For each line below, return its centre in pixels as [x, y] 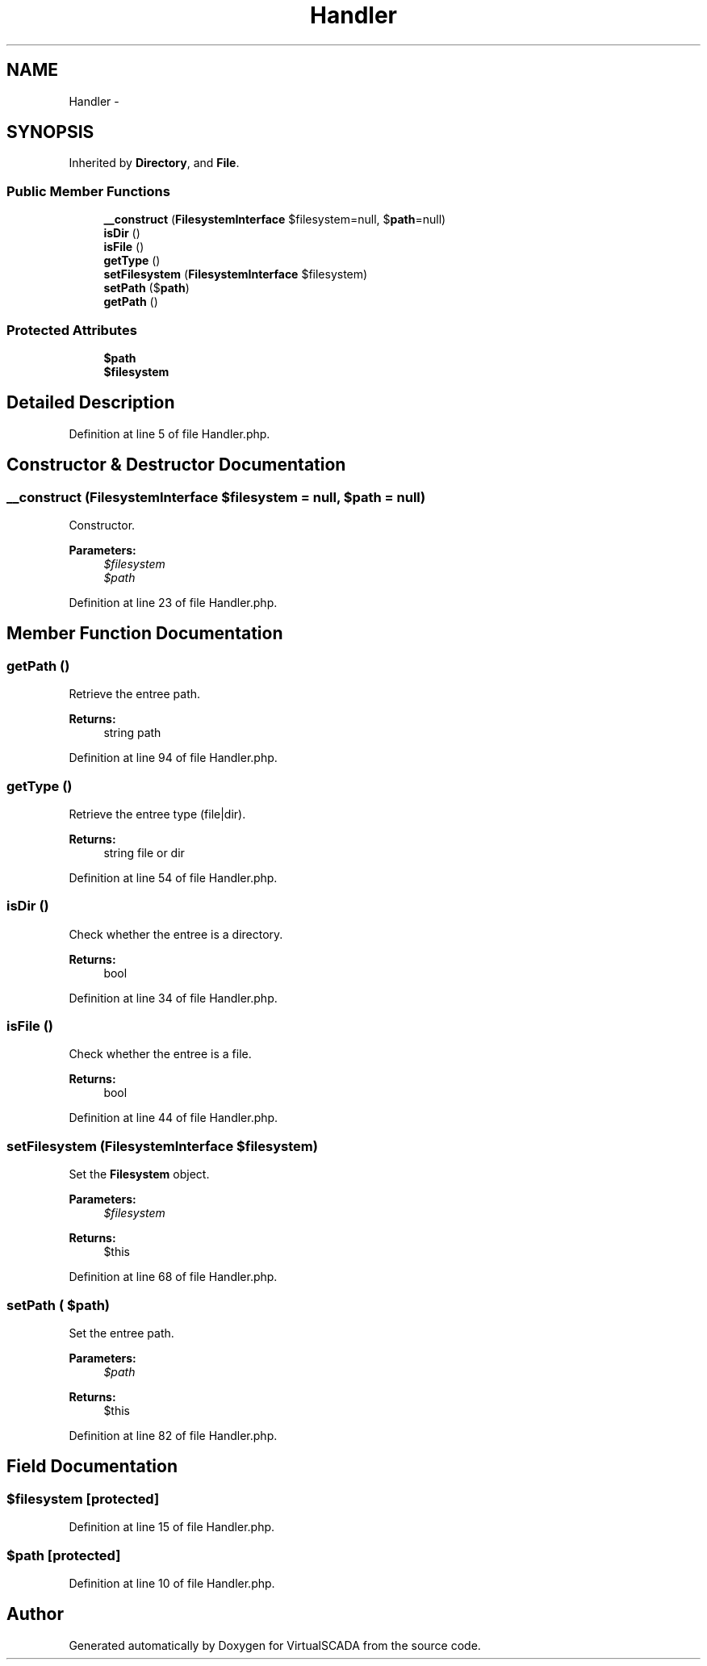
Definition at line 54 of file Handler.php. [173, 877]
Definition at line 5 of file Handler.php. [169, 433]
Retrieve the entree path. [135, 694]
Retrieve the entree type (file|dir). [157, 814]
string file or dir [144, 852]
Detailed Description [91, 403]
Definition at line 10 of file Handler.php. [172, 1583]
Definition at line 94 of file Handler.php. [173, 758]
